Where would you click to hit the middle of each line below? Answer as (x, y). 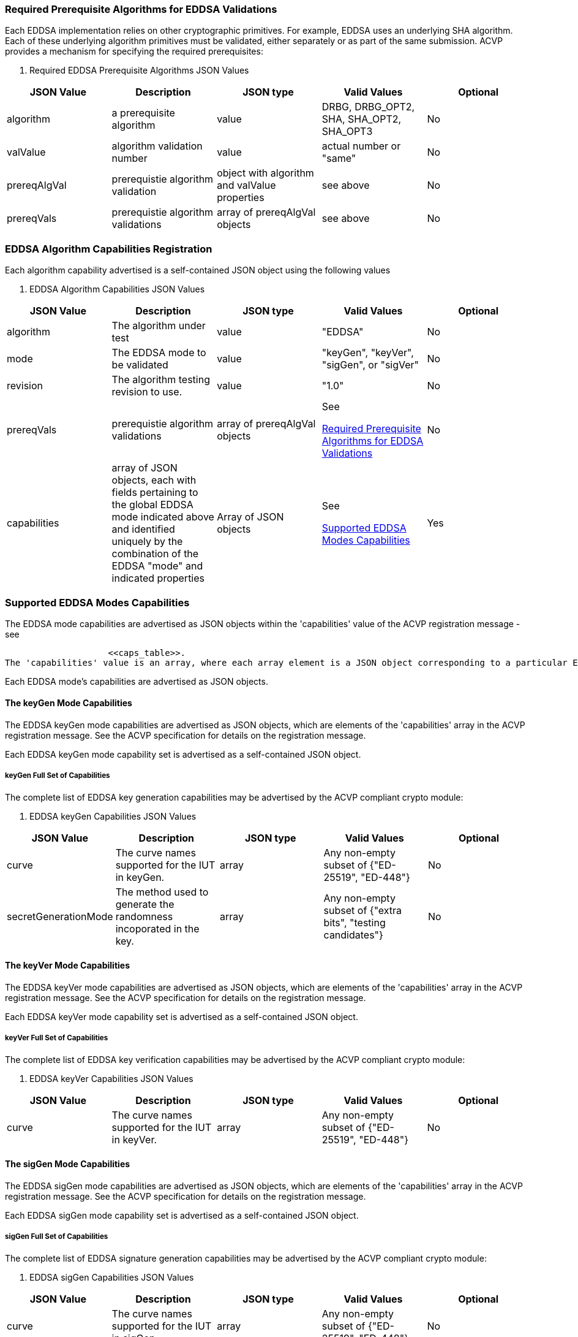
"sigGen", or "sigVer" (370, 365)
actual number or (361, 146)
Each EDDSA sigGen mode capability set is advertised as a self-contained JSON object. (182, 1216)
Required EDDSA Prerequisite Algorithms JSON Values (139, 70)
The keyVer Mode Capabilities (67, 966)
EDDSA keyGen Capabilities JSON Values (113, 816)
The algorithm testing (161, 380)
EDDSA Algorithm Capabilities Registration (109, 249)
